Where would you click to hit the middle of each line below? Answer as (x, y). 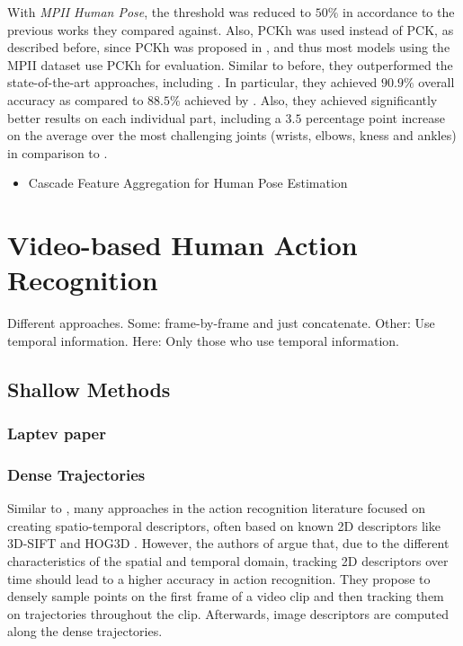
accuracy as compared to (76, 99)
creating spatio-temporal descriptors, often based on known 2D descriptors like (224, 525)
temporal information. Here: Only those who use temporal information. (203, 340)
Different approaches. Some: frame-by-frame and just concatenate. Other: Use (221, 323)
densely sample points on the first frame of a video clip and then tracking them (226, 596)
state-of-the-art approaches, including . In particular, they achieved (192, 82)
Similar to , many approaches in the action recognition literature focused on (217, 508)
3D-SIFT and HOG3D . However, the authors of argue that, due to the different (228, 543)
